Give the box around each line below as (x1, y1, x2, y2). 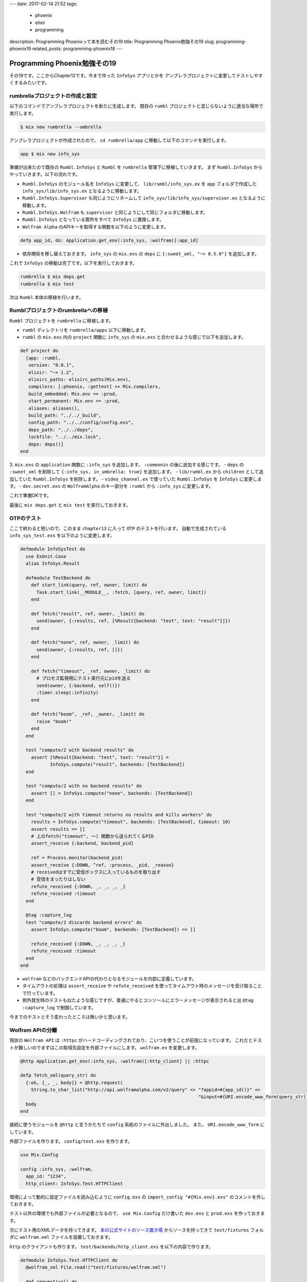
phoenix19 (9, 45, 32, 51)
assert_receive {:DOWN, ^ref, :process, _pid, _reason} (31, 862, 174, 868)
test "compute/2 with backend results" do (26, 747, 134, 753)
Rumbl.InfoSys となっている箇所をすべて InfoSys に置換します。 (22, 216, 164, 223)
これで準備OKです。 (9, 492, 52, 498)
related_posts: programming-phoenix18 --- (32, 45, 123, 51)
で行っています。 (22, 990, 58, 996)
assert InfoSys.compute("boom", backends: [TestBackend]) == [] (31, 927, 196, 933)
